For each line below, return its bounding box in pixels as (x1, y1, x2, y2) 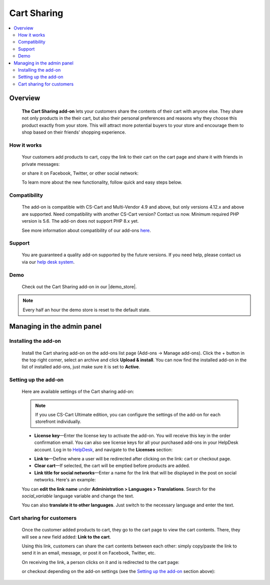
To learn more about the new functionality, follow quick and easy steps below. (21, 179, 182, 185)
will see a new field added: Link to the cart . (21, 533, 111, 540)
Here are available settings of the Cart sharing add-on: (21, 388, 134, 395)
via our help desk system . (21, 259, 75, 265)
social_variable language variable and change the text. (21, 493, 134, 499)
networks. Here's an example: (34, 477, 96, 483)
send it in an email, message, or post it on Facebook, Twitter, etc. (21, 550, 156, 556)
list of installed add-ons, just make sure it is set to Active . (21, 364, 140, 370)
